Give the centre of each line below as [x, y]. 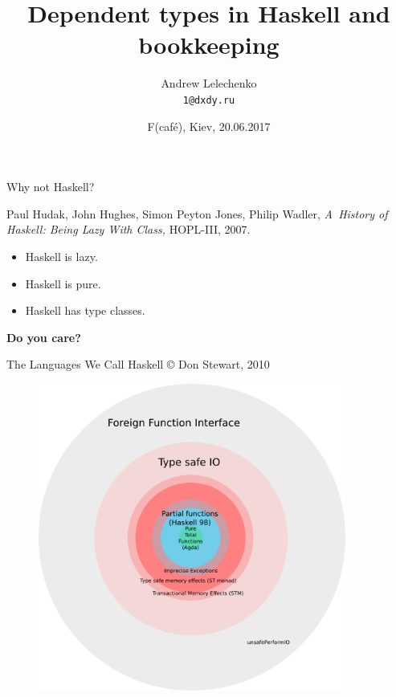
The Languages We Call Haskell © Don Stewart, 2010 [138, 364]
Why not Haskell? [51, 187]
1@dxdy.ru [209, 100]
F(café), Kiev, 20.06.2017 [209, 126]
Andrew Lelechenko [209, 83]
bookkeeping [209, 45]
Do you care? [44, 337]
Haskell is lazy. [61, 256]
